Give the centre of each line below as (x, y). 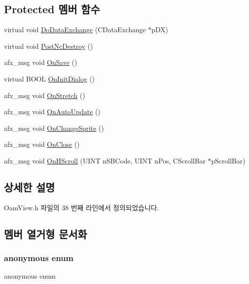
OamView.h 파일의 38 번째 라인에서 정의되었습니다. (82, 207)
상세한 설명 (29, 187)
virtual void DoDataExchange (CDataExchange (75, 30)
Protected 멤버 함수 (52, 9)
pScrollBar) (228, 160)
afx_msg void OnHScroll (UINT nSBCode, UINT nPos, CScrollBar (105, 160)
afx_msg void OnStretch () (45, 95)
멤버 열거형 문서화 (46, 233)
